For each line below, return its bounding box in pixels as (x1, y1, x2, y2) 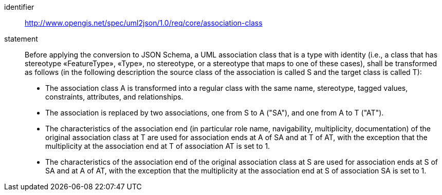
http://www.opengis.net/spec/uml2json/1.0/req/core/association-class (25, 18, 263, 27)
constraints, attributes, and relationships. (45, 92, 183, 101)
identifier (4, 3, 34, 11)
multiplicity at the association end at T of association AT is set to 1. (45, 142, 270, 150)
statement (4, 34, 38, 43)
